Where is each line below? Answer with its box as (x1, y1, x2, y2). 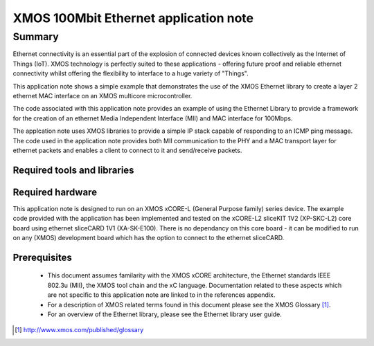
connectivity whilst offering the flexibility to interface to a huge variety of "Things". (12, 69, 249, 78)
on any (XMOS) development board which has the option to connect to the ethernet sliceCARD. (12, 234, 285, 242)
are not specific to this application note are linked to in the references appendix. (47, 291, 276, 299)
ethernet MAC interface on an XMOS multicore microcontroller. (12, 91, 193, 100)
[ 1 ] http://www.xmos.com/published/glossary (15, 326, 144, 334)
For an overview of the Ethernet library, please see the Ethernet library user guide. (47, 310, 282, 318)
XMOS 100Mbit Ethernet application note (12, 10, 254, 26)
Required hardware (12, 186, 97, 198)
